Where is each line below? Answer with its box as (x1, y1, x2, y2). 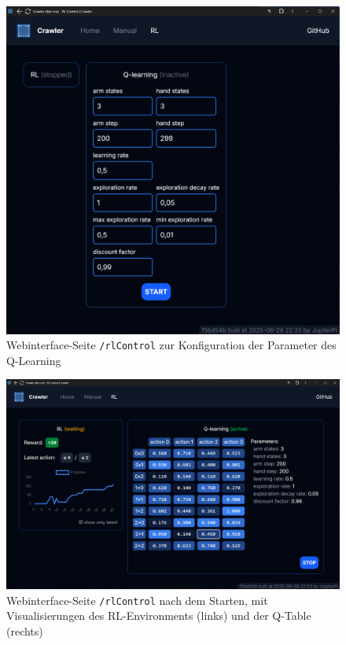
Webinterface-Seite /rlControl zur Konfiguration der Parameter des (6, 337, 337, 353)
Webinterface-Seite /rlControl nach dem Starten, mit (6, 592, 268, 608)
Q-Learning (6, 352, 61, 368)
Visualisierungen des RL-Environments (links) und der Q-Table (6, 607, 311, 624)
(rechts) (6, 622, 43, 639)
